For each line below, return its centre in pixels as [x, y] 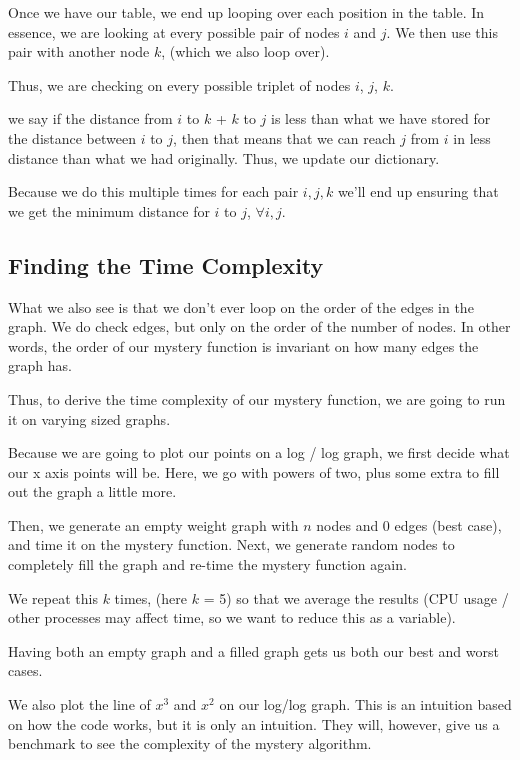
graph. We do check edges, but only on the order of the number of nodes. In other [259, 326]
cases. [25, 670]
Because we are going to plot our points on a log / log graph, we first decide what [259, 452]
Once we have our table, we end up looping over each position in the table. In [246, 12]
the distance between [72, 137]
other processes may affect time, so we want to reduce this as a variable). [232, 617]
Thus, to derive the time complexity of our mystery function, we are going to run [257, 398]
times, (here [151, 597]
